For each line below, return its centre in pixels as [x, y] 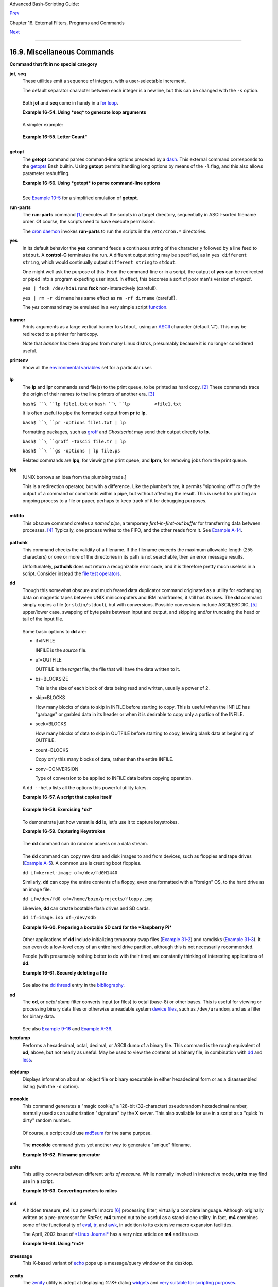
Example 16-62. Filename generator [61, 1154]
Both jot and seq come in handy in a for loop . [70, 102]
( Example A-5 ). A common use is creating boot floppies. [82, 863]
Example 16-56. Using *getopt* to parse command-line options [91, 183]
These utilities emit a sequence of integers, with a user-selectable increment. [104, 81]
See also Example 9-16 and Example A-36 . [67, 1029]
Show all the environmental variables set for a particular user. [88, 367]
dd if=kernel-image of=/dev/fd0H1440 [70, 873]
